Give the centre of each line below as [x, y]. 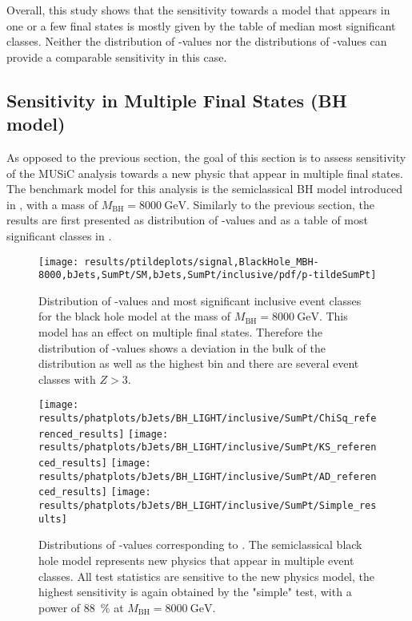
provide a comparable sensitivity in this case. [117, 56]
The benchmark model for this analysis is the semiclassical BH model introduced [205, 189]
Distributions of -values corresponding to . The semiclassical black [200, 544]
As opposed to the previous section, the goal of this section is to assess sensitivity [206, 157]
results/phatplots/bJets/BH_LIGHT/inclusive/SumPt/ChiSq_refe [208, 419]
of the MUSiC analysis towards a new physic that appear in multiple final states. [205, 173]
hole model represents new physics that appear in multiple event [196, 560]
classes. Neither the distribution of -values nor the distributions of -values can [197, 41]
